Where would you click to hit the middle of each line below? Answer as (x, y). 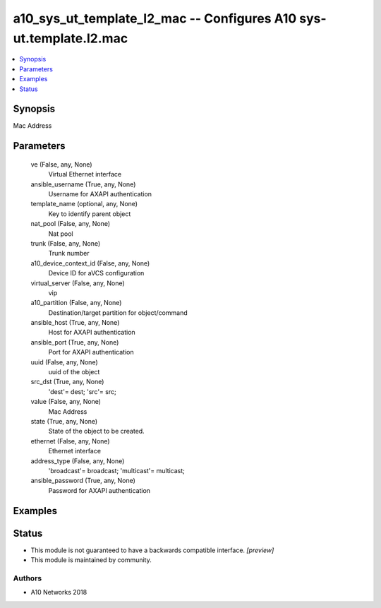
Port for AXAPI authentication (91, 352)
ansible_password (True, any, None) (83, 481)
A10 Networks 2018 (59, 592)
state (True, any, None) (64, 421)
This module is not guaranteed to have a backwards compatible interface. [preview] (152, 550)
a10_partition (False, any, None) (76, 303)
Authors (28, 578)
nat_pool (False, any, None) (71, 224)
